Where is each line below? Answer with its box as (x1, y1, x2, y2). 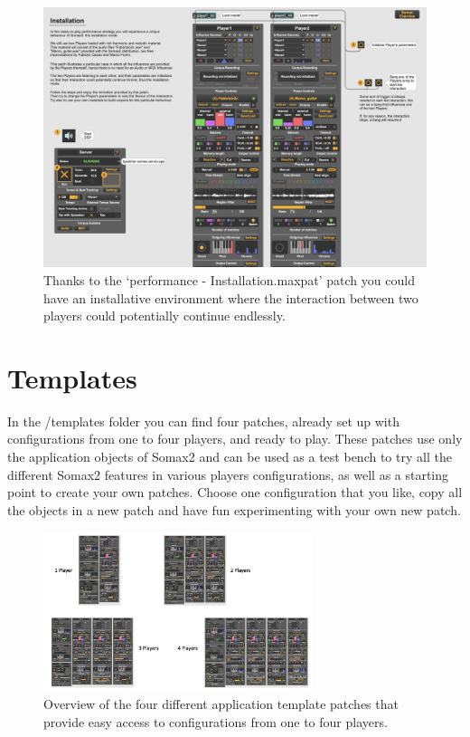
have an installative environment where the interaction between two (43, 288, 418, 307)
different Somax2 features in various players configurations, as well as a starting (7, 464, 449, 483)
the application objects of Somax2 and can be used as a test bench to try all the (7, 447, 452, 466)
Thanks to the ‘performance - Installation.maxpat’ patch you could (43, 270, 415, 289)
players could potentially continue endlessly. (43, 306, 286, 325)
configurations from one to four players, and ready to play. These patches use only (7, 429, 463, 448)
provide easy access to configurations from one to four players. (43, 712, 388, 731)
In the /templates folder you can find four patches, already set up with (7, 411, 399, 430)
